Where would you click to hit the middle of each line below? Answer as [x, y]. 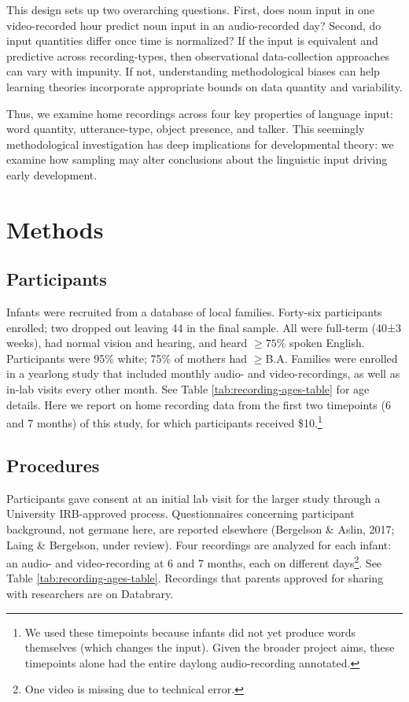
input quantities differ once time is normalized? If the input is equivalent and [192, 41]
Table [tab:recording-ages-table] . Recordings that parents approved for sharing [195, 578]
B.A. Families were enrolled [332, 358]
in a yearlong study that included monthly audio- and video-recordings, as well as [203, 373]
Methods [55, 229]
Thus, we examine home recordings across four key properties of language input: [200, 113]
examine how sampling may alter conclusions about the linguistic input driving [197, 159]
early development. [52, 174]
